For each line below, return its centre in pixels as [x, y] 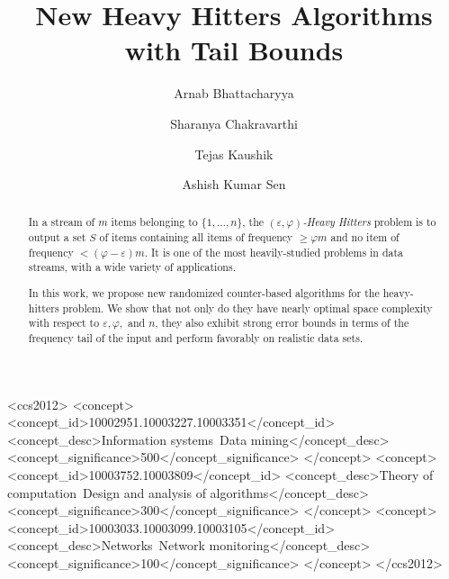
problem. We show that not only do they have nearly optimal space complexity [247, 308]
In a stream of [62, 222]
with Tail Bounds [234, 50]
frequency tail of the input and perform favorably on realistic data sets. [196, 337]
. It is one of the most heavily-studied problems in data [274, 252]
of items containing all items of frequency [196, 237]
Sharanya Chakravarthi [234, 123]
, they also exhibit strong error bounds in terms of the [282, 323]
